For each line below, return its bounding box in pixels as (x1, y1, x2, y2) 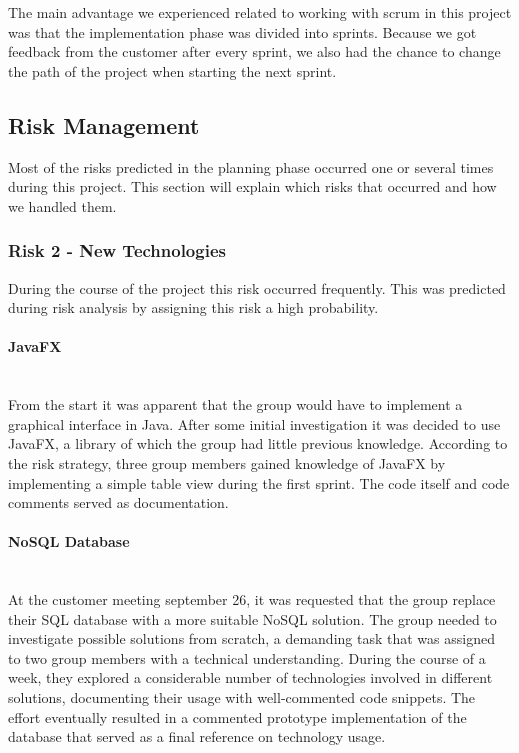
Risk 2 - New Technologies (8, 238, 226, 263)
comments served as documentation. (8, 492, 229, 513)
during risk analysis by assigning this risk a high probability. (8, 297, 379, 318)
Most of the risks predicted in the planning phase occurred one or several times (8, 156, 494, 177)
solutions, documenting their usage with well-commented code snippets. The (8, 687, 476, 708)
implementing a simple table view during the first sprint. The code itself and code (8, 472, 510, 493)
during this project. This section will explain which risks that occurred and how (8, 176, 497, 197)
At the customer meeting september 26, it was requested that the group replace (8, 589, 496, 610)
